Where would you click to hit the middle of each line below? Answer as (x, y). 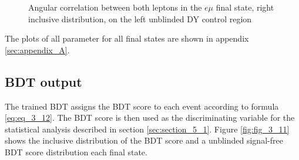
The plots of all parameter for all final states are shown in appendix (127, 38)
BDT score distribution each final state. (76, 152)
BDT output (43, 81)
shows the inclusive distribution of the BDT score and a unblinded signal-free (144, 140)
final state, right (245, 7)
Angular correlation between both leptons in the (115, 7)
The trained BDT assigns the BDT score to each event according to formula (142, 106)
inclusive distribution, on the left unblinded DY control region (140, 18)
